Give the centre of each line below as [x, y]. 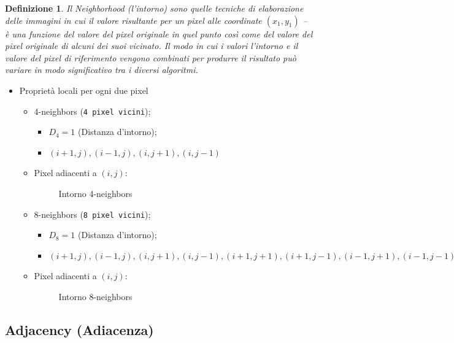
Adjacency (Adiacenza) [79, 330]
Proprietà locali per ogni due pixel [84, 90]
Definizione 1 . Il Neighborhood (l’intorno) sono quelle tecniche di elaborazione [154, 8]
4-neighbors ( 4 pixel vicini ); [92, 111]
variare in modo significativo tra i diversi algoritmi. [102, 70]
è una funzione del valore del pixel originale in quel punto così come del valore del [159, 33]
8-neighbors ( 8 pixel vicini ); [92, 214]
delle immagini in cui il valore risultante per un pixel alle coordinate [133, 20]
